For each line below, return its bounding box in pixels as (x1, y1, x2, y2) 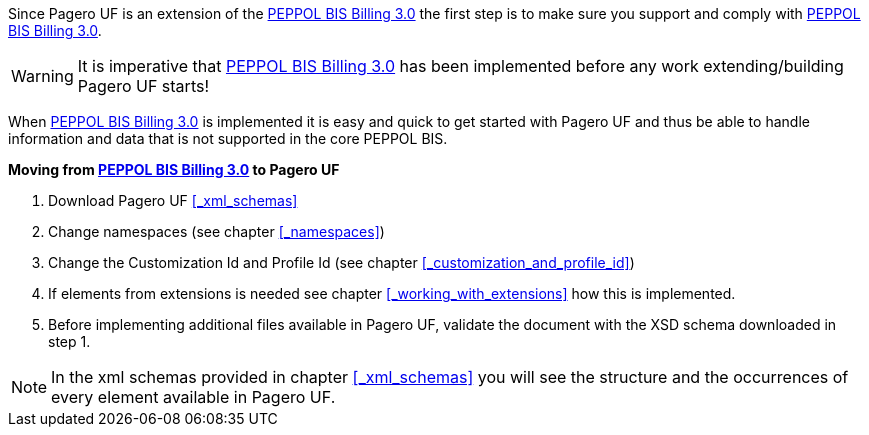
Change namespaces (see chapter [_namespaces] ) (48, 223, 385, 240)
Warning (11, 66, 74, 86)
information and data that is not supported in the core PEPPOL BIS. (8, 130, 448, 147)
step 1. (48, 333, 91, 350)
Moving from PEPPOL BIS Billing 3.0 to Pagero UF (8, 161, 340, 178)
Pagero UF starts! (77, 76, 209, 96)
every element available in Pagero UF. (51, 387, 336, 407)
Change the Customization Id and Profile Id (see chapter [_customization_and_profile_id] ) (48, 254, 635, 271)
